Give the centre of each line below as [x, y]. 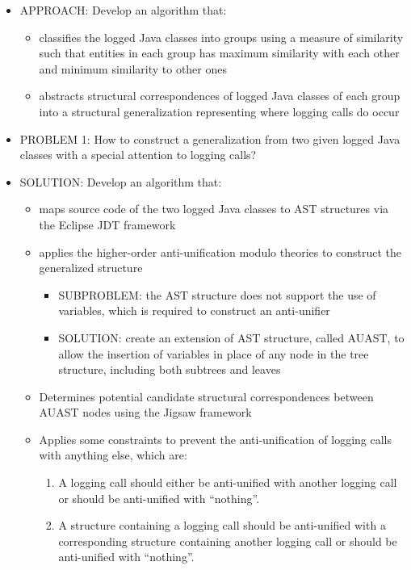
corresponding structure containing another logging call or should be [228, 541]
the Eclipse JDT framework [107, 224]
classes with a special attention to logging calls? [138, 155]
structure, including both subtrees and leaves [170, 369]
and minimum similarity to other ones [133, 68]
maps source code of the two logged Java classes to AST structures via [214, 209]
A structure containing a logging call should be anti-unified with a [222, 525]
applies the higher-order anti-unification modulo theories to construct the [220, 251]
